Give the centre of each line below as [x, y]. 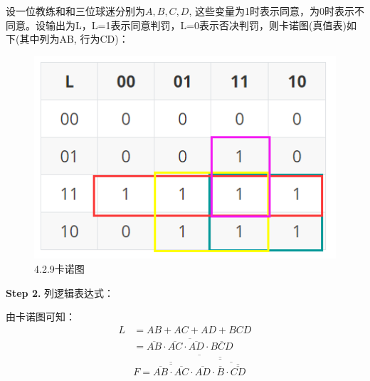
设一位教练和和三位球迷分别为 [75, 11]
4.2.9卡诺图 [59, 269]
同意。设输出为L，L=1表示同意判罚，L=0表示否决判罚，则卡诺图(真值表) [176, 25]
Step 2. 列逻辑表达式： [60, 292]
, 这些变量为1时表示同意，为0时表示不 [277, 11]
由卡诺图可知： [41, 317]
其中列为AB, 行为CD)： [74, 39]
